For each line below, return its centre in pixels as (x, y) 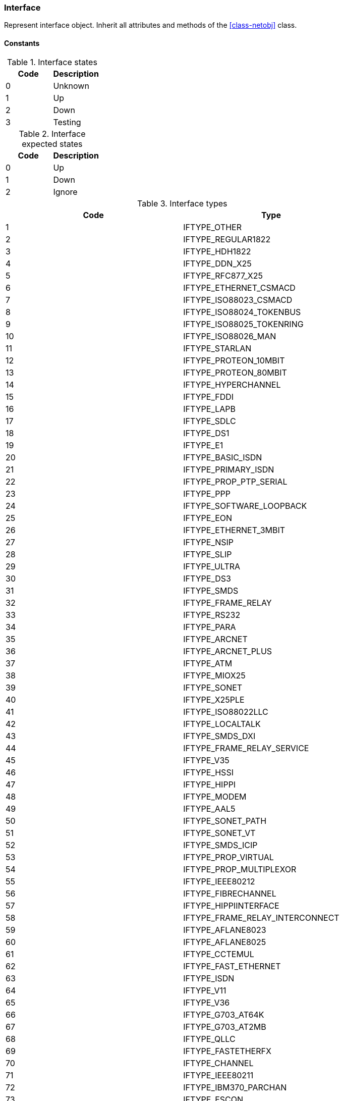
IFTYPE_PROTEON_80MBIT (235, 372)
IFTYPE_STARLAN (217, 348)
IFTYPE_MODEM (215, 796)
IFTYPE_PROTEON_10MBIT (234, 360)
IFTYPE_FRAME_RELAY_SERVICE (246, 748)
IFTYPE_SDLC (210, 421)
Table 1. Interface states (52, 62)
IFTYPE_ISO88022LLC (226, 712)
